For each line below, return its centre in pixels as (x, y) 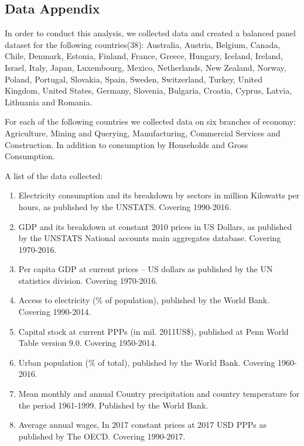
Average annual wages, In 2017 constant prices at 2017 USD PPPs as (142, 425)
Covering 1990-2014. (55, 312)
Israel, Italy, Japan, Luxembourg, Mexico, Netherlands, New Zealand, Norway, (146, 67)
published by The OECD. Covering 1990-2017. (102, 436)
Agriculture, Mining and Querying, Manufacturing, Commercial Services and (143, 133)
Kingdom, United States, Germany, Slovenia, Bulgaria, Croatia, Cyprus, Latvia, (148, 90)
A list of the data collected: (54, 175)
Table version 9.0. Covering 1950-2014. (88, 343)
